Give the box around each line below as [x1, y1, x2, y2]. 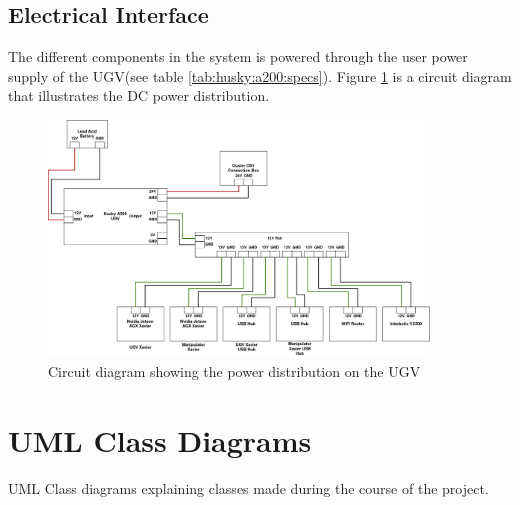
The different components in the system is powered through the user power [8, 46, 468, 67]
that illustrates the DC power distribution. [8, 85, 270, 106]
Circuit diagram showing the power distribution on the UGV [48, 360, 421, 381]
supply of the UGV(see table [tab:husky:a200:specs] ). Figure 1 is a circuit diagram [8, 65, 512, 86]
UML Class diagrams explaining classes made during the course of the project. [8, 477, 489, 498]
